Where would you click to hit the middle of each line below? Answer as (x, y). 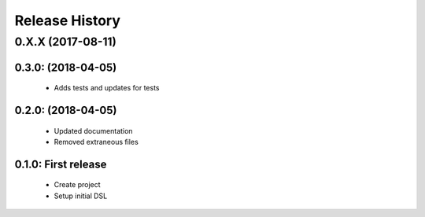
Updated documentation (93, 131)
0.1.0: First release (61, 164)
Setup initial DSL (81, 196)
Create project (78, 185)
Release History (68, 20)
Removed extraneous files (96, 142)
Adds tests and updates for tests (107, 88)
